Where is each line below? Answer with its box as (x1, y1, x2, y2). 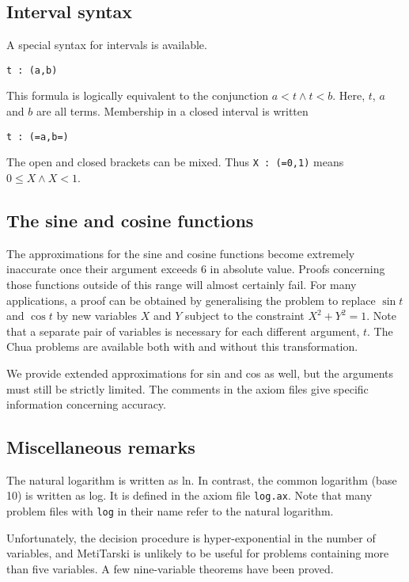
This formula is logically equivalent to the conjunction (6, 87, 269, 104)
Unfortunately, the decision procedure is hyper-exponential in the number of (6, 529, 376, 546)
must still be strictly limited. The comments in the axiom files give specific (6, 380, 369, 397)
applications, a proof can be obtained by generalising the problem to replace (6, 291, 376, 308)
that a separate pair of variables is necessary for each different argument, (6, 322, 360, 339)
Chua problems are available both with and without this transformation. (6, 338, 358, 355)
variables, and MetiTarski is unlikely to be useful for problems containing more (6, 545, 389, 561)
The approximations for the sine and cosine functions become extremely (6, 245, 355, 261)
